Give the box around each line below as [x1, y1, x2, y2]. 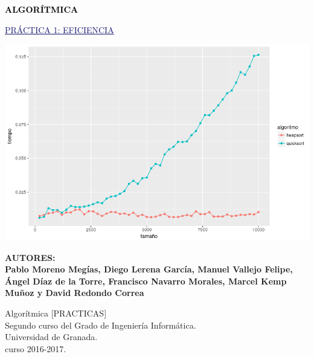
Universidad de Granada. [5, 330, 98, 343]
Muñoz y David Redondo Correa [5, 286, 144, 299]
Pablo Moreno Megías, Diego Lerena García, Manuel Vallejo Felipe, [5, 263, 293, 275]
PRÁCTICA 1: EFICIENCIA [5, 23, 114, 36]
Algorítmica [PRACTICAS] [5, 307, 107, 320]
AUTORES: [5, 251, 56, 263]
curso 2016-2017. [5, 342, 66, 355]
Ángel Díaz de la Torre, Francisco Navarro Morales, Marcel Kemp [5, 274, 287, 287]
